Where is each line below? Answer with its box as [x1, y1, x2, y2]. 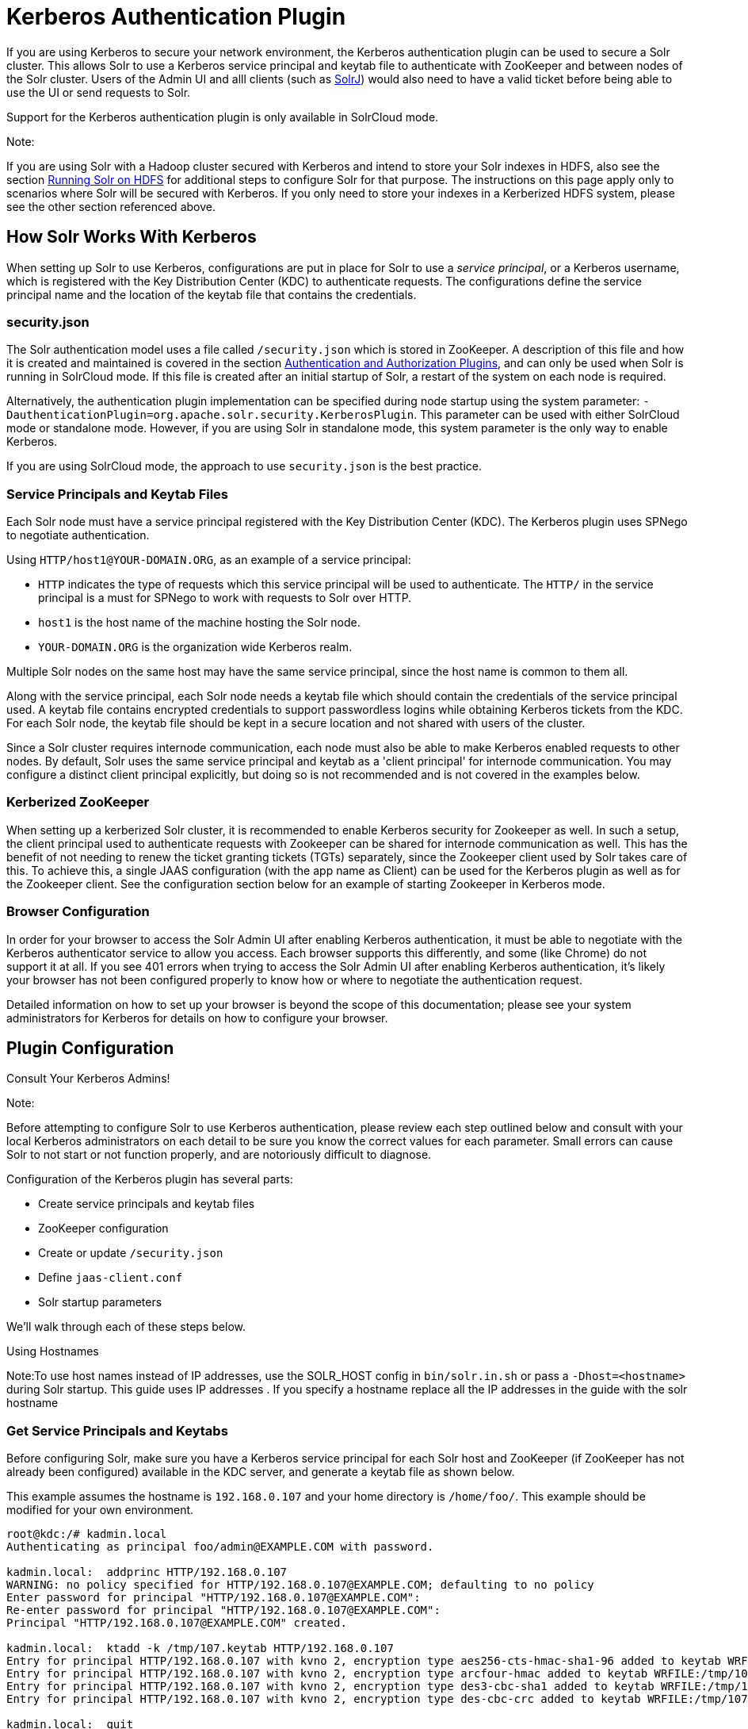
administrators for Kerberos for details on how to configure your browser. [6, 1010, 388, 1025]
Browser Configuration [6, 903, 150, 920]
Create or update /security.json [38, 1246, 223, 1260]
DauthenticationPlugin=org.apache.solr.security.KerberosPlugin [6, 408, 414, 422]
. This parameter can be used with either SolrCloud [414, 408, 680, 422]
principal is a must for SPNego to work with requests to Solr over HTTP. [38, 591, 412, 605]
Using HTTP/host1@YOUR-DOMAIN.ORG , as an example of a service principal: [6, 553, 411, 567]
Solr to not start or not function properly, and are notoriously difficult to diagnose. [6, 1148, 432, 1162]
